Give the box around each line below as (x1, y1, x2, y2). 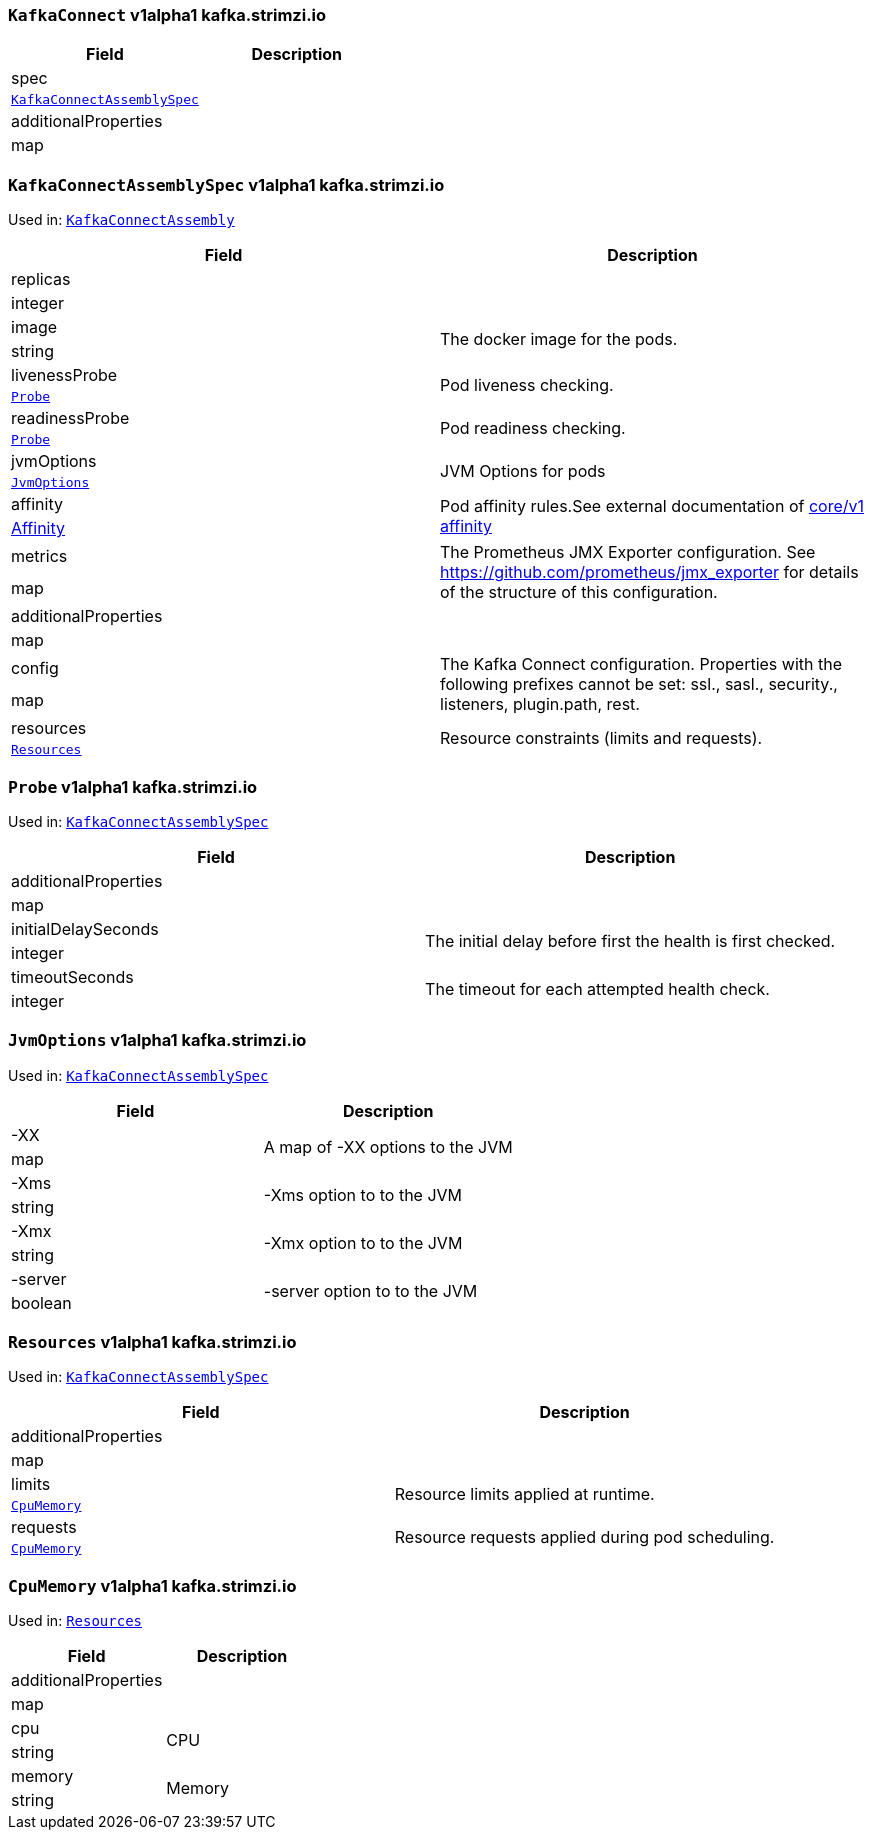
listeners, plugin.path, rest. (440, 694, 640, 715)
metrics (11, 546, 68, 567)
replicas (11, 269, 71, 290)
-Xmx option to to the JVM (263, 1232, 463, 1253)
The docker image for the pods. (440, 329, 678, 350)
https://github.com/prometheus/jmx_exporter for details (440, 562, 859, 583)
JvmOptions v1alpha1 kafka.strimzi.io (8, 1030, 307, 1051)
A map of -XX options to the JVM (263, 1136, 513, 1157)
